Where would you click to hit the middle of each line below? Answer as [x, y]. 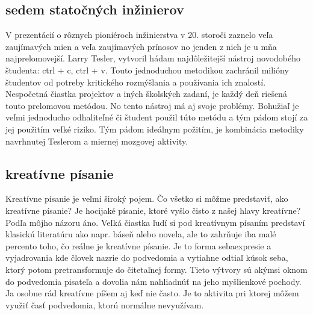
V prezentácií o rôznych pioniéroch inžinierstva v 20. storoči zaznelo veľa [139, 35]
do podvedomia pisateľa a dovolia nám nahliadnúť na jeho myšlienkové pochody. [153, 281]
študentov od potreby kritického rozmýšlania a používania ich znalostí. [136, 82]
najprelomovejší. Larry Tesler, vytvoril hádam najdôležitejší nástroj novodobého [153, 58]
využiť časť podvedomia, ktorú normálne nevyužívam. [105, 304]
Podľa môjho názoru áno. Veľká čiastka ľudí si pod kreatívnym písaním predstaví [155, 222]
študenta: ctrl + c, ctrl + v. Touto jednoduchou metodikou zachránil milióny [147, 70]
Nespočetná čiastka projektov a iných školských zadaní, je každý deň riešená [146, 94]
